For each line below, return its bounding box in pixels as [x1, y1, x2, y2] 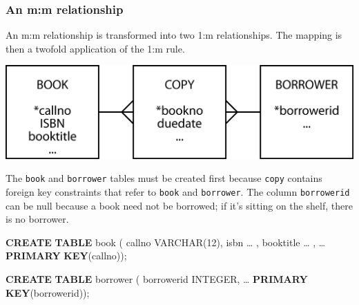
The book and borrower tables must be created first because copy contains [6, 171, 322, 185]
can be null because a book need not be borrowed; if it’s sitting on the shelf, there [6, 198, 353, 212]
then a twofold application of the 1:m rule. [6, 41, 185, 55]
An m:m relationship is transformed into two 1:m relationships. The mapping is [6, 28, 342, 42]
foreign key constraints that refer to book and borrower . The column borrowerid [6, 185, 350, 198]
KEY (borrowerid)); [6, 285, 90, 299]
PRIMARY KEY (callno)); [6, 248, 127, 263]
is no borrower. [6, 212, 69, 226]
